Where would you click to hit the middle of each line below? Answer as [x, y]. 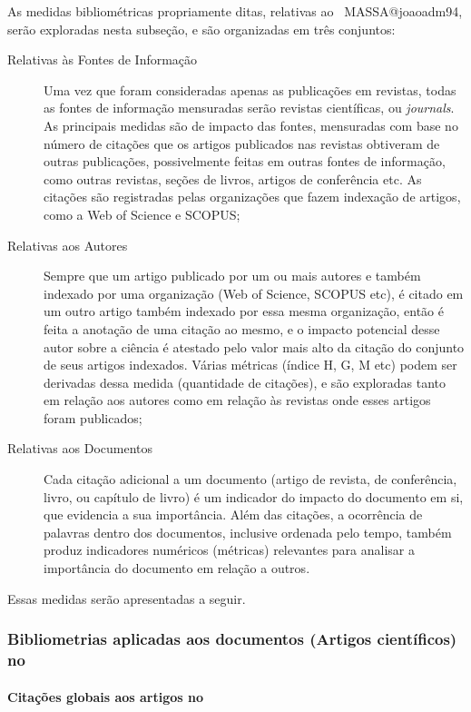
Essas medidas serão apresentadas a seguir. [127, 598]
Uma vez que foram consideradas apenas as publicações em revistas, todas [250, 89]
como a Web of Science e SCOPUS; [142, 214]
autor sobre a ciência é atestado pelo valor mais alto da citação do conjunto [254, 346]
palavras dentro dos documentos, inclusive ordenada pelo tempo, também [248, 532]
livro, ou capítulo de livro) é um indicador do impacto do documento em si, [254, 496]
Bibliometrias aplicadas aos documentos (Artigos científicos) [232, 639]
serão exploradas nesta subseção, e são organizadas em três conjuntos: [201, 29]
